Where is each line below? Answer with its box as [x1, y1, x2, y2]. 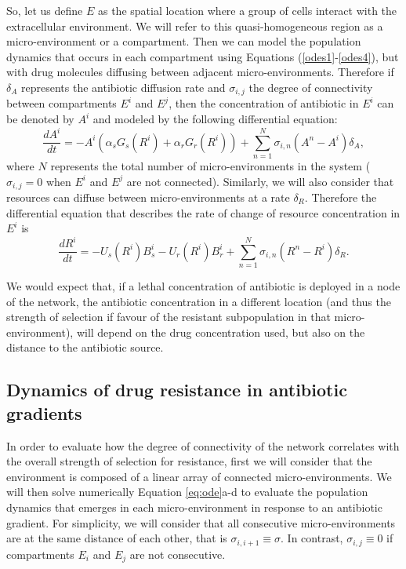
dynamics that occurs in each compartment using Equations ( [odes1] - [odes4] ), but [6, 48, 399, 64]
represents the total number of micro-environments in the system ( [50, 157, 371, 173]
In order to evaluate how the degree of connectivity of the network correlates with [6, 437, 400, 454]
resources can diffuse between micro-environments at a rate [6, 188, 290, 205]
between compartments [6, 95, 117, 111]
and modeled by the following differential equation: [92, 111, 338, 127]
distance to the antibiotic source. [6, 339, 164, 356]
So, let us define [6, 2, 83, 18]
